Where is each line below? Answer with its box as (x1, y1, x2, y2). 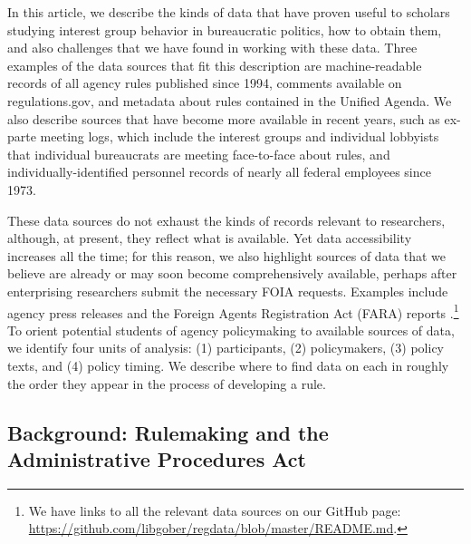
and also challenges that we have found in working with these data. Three (7, 38, 418, 57)
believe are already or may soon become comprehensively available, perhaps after (7, 264, 457, 283)
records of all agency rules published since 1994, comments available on (7, 73, 402, 92)
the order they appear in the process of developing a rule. (7, 374, 326, 393)
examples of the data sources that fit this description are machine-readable (7, 55, 422, 74)
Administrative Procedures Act (7, 444, 306, 472)
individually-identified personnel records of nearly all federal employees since (7, 162, 431, 181)
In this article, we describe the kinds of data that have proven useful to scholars (7, 3, 450, 21)
